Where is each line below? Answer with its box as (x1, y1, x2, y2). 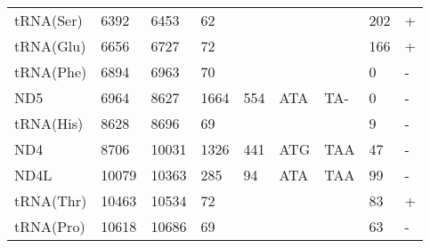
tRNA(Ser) (14, 10, 83, 30)
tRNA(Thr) (14, 190, 87, 211)
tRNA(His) (14, 113, 84, 133)
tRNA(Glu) (14, 36, 86, 56)
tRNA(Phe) (14, 61, 87, 82)
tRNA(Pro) (14, 216, 85, 236)
